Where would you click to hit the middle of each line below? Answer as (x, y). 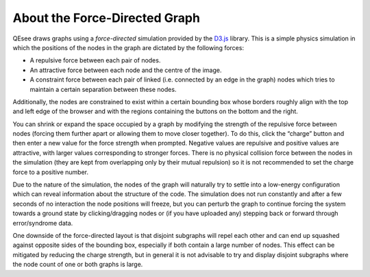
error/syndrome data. (43, 223)
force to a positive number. (51, 172)
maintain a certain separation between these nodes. (103, 89)
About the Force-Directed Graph (106, 18)
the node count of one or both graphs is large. (78, 265)
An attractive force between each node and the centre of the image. (126, 70)
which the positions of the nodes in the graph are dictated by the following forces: (128, 47)
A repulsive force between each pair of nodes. (95, 60)
